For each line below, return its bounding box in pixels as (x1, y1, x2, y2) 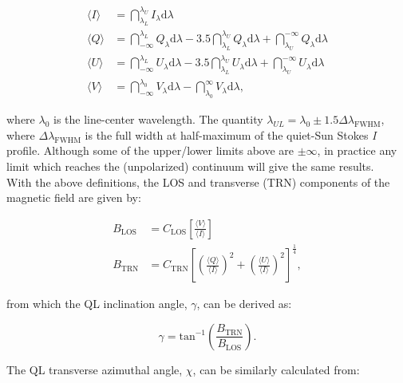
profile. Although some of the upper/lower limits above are (6, 142, 294, 159)
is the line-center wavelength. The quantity (53, 111, 263, 128)
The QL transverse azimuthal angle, (6, 361, 183, 377)
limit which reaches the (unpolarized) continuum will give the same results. (6, 157, 374, 174)
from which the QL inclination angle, (6, 295, 188, 312)
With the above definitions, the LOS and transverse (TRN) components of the (6, 173, 390, 190)
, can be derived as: (196, 295, 292, 312)
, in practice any (317, 142, 397, 159)
